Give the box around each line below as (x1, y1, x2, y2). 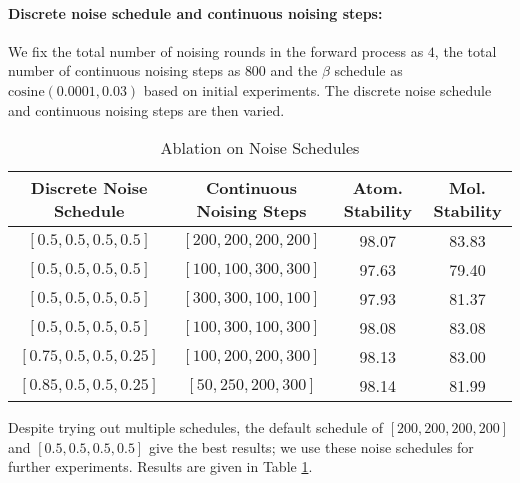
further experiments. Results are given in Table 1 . (8, 456, 313, 477)
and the (270, 60, 318, 81)
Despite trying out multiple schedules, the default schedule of (8, 417, 384, 438)
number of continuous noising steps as (8, 60, 241, 81)
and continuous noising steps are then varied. (8, 99, 285, 120)
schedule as (334, 60, 403, 81)
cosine (8, 84, 45, 99)
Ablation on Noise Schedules (160, 136, 360, 160)
